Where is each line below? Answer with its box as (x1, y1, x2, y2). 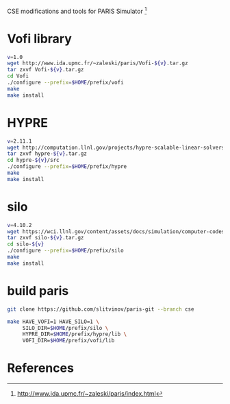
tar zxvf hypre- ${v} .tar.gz (7, 150, 88, 157)
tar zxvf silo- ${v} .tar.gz (7, 235, 84, 241)
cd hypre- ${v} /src (7, 157, 60, 164)
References (7, 360, 74, 376)
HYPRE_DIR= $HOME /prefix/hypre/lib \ (22, 331, 127, 338)
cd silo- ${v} (7, 241, 44, 248)
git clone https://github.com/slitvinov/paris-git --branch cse (7, 305, 194, 313)
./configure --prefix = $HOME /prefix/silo (7, 247, 125, 254)
